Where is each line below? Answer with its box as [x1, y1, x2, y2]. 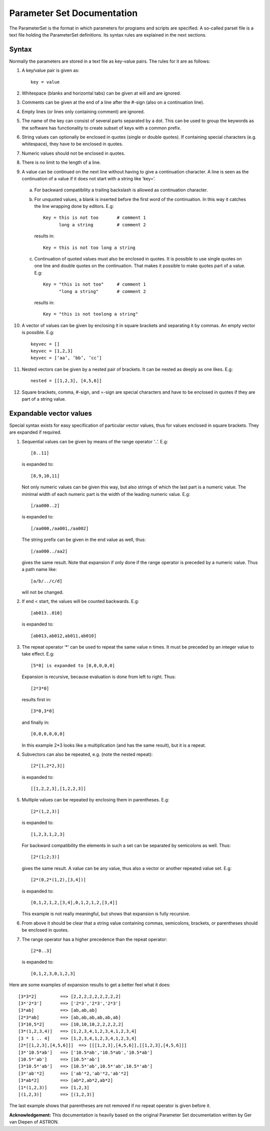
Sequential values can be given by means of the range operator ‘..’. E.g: [21, 438, 168, 444]
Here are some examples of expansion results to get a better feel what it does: [9, 982, 171, 988]
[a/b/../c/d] [30, 578, 62, 584]
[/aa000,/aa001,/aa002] [30, 525, 89, 531]
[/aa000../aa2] [30, 548, 68, 554]
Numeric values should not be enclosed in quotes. [21, 150, 125, 156]
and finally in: [21, 719, 49, 725]
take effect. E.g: [21, 651, 54, 657]
